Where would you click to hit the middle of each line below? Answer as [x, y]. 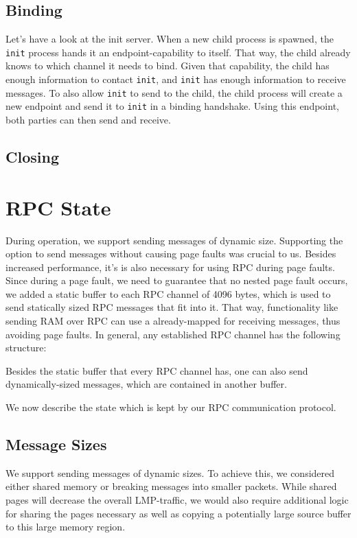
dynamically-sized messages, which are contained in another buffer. [146, 384]
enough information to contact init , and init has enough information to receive [176, 79]
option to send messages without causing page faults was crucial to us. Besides [171, 254]
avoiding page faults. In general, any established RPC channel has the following [173, 334]
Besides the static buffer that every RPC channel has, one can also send [157, 370]
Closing [32, 156]
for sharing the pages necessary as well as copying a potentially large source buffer [178, 513]
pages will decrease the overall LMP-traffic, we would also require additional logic [177, 500]
